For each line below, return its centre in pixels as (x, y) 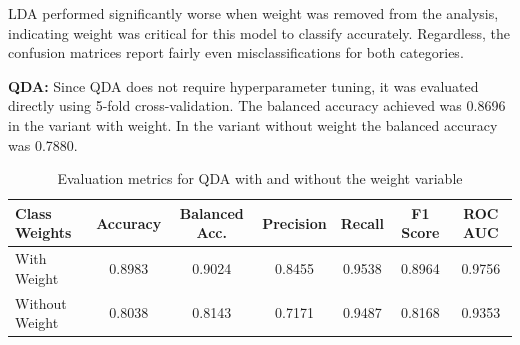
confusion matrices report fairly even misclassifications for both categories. (236, 52)
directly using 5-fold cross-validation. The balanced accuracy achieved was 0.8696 (257, 105)
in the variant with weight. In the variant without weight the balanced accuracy (253, 124)
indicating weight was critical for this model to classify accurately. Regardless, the (259, 32)
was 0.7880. (43, 144)
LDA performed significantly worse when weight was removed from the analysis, (253, 13)
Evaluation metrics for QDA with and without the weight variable (260, 178)
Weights (43, 232)
